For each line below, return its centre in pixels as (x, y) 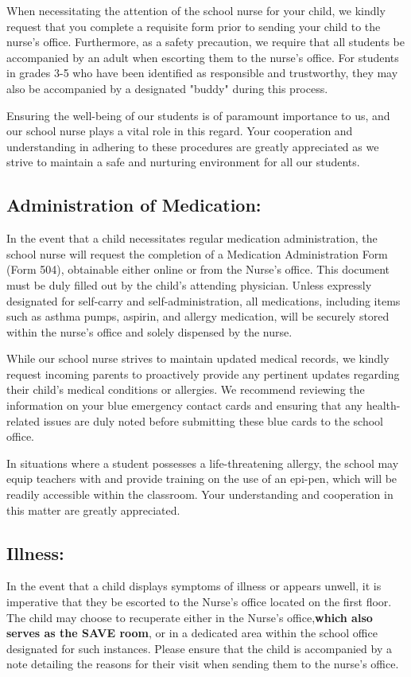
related (23, 420)
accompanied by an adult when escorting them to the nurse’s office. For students (203, 57)
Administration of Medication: (134, 205)
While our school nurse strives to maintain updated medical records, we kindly (198, 358)
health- (383, 405)
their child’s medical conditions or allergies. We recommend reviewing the (186, 389)
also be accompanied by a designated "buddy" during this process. (167, 88)
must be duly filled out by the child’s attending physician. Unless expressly (189, 284)
